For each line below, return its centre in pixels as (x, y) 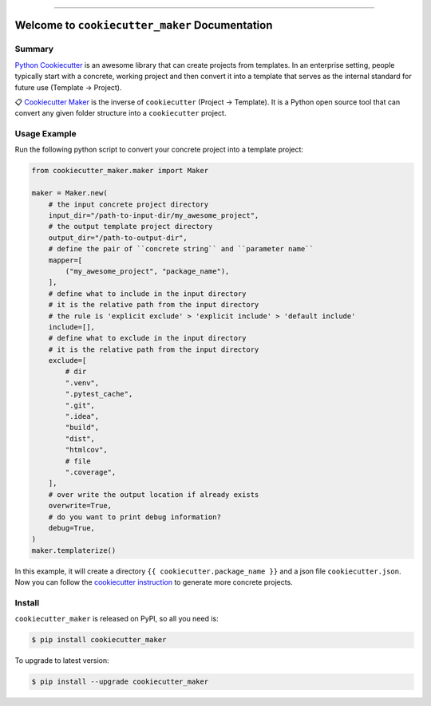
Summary (34, 49)
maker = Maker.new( (69, 193)
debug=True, (72, 528)
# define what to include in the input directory (147, 294)
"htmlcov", (86, 450)
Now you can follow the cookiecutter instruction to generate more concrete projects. (154, 582)
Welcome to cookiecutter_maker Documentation (144, 25)
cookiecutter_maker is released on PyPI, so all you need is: (117, 619)
